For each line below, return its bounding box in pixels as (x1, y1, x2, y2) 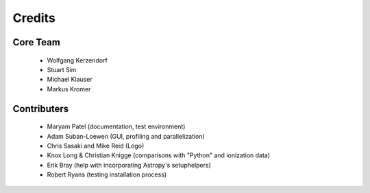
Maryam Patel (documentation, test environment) (47, 122, 186, 130)
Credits (12, 10, 56, 25)
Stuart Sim (47, 65, 77, 73)
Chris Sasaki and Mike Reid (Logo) (47, 141, 145, 150)
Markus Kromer (47, 84, 91, 93)
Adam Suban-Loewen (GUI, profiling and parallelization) (47, 132, 205, 140)
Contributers (12, 103, 69, 115)
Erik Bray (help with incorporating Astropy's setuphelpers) (47, 161, 212, 169)
